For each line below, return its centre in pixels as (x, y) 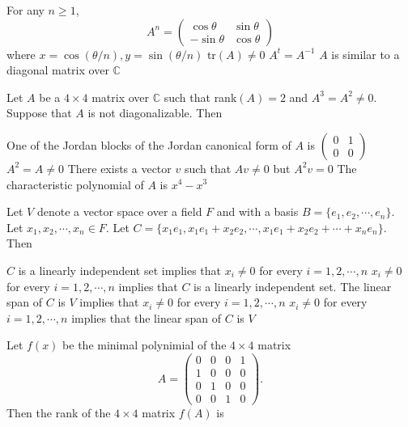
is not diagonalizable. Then (155, 113)
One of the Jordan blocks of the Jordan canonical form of (149, 144)
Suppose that (39, 113)
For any (25, 10)
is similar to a (365, 54)
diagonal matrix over (58, 70)
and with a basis (257, 211)
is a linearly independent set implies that (120, 270)
